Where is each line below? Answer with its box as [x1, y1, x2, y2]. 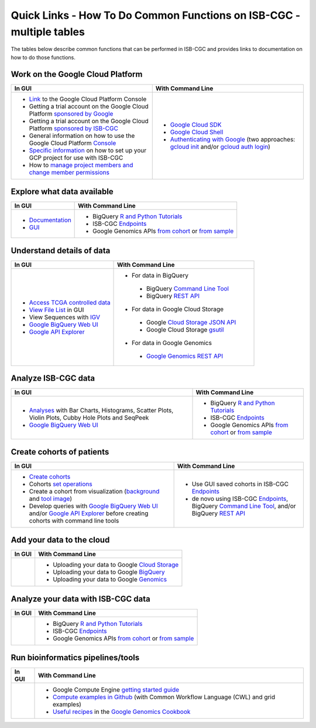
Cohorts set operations [29, 480, 93, 488]
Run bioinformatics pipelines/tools [11, 653, 140, 663]
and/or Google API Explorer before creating [29, 509, 149, 517]
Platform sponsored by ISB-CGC [29, 124, 118, 132]
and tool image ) [29, 495, 73, 503]
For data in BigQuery [132, 271, 188, 279]
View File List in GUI [29, 306, 84, 314]
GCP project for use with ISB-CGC [29, 153, 123, 161]
